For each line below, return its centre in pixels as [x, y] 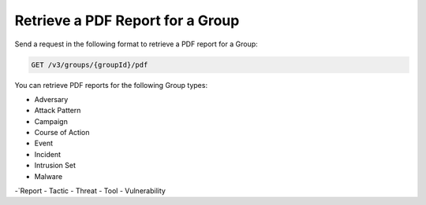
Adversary [51, 99]
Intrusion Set [55, 166]
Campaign [51, 121]
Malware [49, 176]
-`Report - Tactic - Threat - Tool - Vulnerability [90, 191]
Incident [48, 154]
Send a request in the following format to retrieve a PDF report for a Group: [136, 44]
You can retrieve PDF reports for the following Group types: [111, 85]
